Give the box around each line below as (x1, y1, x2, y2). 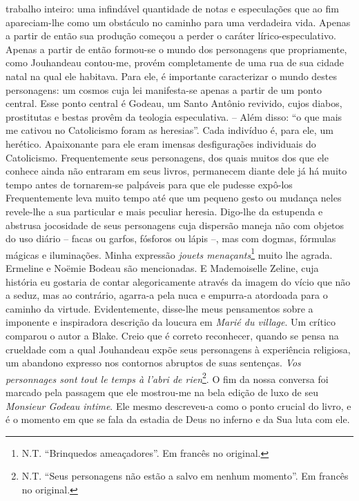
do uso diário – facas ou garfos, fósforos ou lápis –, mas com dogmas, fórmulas (6, 231, 336, 246)
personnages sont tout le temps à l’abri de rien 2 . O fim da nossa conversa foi (6, 369, 329, 386)
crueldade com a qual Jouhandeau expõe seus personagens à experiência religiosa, (6, 342, 351, 356)
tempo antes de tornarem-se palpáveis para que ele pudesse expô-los (6, 177, 293, 191)
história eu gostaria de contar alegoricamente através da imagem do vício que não (6, 274, 351, 288)
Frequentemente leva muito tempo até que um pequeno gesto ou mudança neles (6, 190, 342, 205)
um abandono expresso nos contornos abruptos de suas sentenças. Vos (6, 355, 301, 370)
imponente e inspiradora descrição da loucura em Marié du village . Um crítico (6, 315, 336, 329)
